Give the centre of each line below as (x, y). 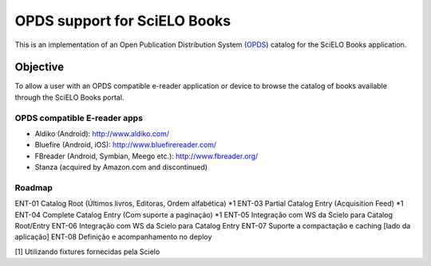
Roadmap (34, 187)
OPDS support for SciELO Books (123, 21)
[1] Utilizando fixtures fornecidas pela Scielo (87, 252)
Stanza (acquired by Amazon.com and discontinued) (121, 167)
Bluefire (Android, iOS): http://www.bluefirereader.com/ (126, 145)
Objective (40, 67)
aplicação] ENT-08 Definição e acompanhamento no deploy (113, 237)
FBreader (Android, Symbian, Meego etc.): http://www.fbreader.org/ (146, 156)
